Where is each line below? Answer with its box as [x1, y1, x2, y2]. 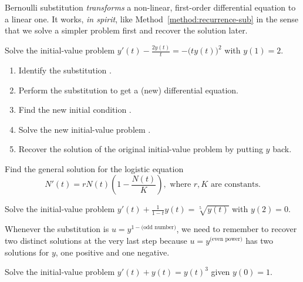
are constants [210, 180, 258, 189]
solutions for [5, 246, 49, 258]
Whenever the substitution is [5, 223, 109, 235]
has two [245, 234, 274, 246]
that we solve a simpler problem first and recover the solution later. [5, 24, 248, 36]
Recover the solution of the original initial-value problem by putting [18, 143, 263, 155]
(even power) [210, 236, 243, 242]
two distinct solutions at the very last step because [5, 234, 187, 246]
